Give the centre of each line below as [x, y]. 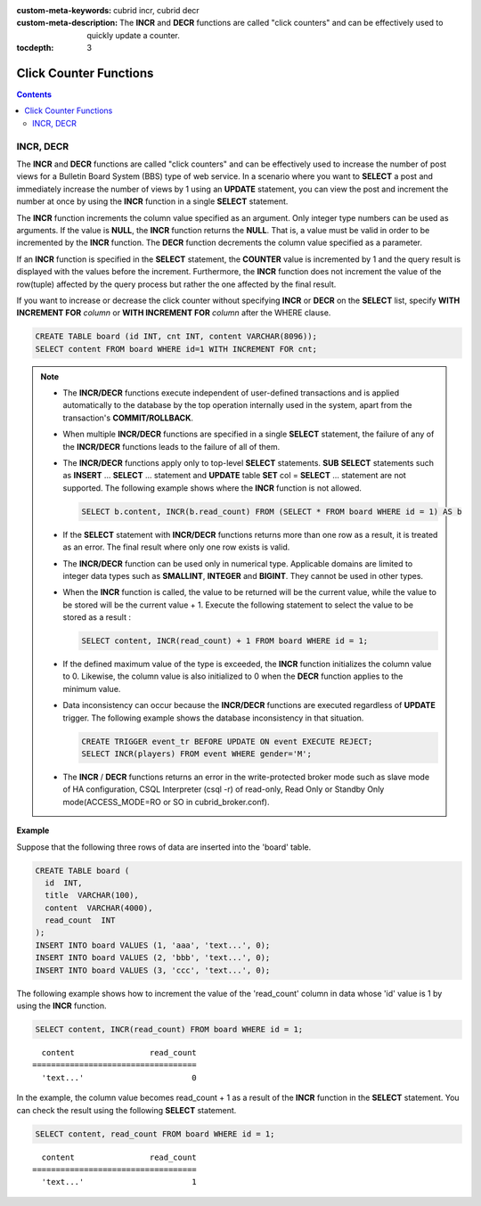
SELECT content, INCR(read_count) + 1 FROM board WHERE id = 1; [225, 641]
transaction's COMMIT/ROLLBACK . [128, 418]
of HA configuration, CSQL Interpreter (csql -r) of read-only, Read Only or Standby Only [224, 789]
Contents [34, 94]
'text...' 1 [119, 1182]
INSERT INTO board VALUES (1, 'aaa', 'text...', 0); [153, 945]
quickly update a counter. [133, 35]
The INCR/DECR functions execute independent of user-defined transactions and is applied [231, 393]
